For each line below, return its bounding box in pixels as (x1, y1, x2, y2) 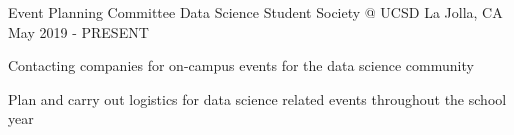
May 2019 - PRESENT (8, 21, 149, 42)
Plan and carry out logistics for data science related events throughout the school (8, 88, 507, 109)
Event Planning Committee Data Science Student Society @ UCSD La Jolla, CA (8, 2, 503, 22)
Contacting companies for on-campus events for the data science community (8, 55, 474, 76)
